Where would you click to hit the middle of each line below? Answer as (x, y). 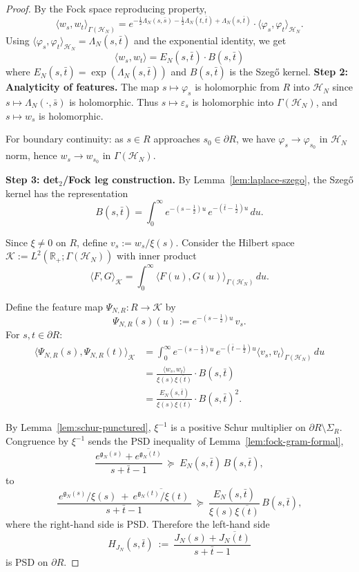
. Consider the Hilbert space (235, 242)
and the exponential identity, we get (210, 40)
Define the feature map (55, 306)
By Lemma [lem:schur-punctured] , (78, 427)
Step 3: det (32, 179)
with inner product (157, 256)
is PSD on (27, 561)
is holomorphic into (233, 101)
